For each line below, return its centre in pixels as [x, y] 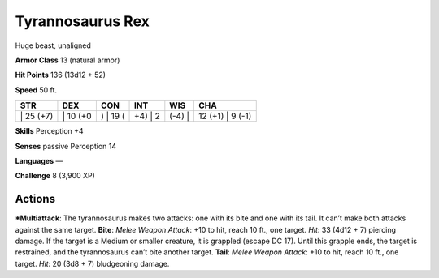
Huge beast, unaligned [53, 45]
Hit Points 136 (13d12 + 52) [60, 75]
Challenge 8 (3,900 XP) [55, 176]
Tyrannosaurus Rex [83, 21]
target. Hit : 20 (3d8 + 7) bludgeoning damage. [92, 263]
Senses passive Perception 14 [66, 146]
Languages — [39, 160]
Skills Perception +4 [50, 131]
